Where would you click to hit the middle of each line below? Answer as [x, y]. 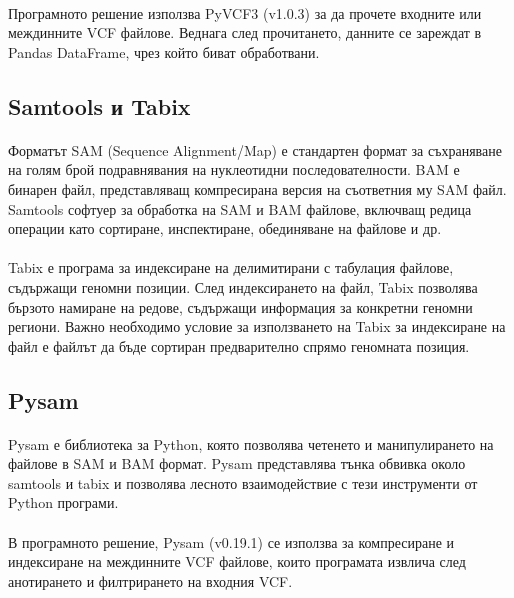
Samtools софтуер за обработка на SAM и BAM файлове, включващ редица [240, 208]
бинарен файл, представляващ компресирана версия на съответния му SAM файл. [257, 188]
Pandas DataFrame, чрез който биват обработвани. [164, 51]
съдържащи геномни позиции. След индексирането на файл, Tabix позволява [243, 286]
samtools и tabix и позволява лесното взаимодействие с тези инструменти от [243, 482]
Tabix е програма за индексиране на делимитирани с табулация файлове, [231, 267]
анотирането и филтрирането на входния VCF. [150, 580]
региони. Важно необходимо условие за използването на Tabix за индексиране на [257, 326]
